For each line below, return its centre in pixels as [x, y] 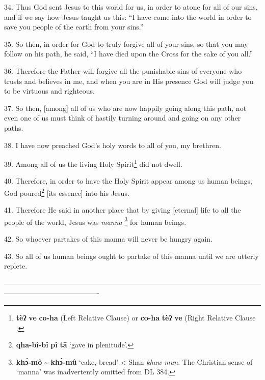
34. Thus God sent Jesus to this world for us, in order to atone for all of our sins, [131, 7]
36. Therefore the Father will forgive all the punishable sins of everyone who [123, 70]
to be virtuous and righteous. [49, 91]
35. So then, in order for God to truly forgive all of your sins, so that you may [126, 43]
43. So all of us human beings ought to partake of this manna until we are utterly [131, 256]
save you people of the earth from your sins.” [74, 27]
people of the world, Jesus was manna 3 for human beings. [95, 221]
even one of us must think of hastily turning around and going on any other [123, 118]
